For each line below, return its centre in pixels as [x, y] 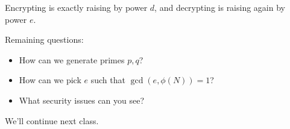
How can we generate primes [72, 59]
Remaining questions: [44, 39]
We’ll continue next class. [52, 120]
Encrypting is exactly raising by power [76, 7]
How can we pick [50, 80]
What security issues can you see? [82, 100]
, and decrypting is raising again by [220, 7]
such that [108, 80]
